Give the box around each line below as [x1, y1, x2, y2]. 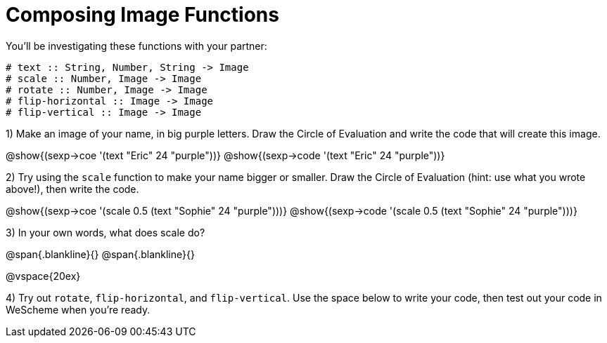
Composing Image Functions [6, 3, 279, 27]
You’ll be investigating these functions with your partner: [6, 39, 267, 52]
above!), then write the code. [6, 182, 139, 195]
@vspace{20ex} [6, 269, 81, 282]
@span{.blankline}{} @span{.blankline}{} [6, 248, 195, 260]
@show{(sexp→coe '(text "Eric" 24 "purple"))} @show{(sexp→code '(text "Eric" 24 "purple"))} [6, 149, 445, 161]
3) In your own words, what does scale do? [6, 226, 205, 238]
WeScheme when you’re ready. [6, 303, 151, 316]
